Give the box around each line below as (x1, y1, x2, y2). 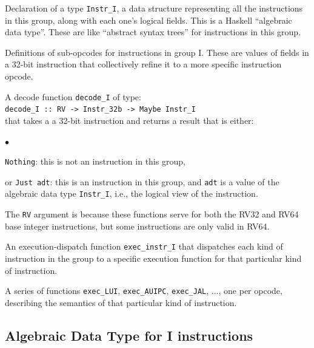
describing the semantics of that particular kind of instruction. (5, 296, 237, 309)
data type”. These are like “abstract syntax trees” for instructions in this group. (5, 26, 301, 38)
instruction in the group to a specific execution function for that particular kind (5, 252, 302, 264)
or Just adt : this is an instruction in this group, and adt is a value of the (5, 175, 279, 188)
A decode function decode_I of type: (5, 90, 141, 103)
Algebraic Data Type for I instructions (5, 326, 253, 344)
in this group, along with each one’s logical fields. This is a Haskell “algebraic (5, 13, 292, 26)
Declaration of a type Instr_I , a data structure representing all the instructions (5, 2, 303, 14)
